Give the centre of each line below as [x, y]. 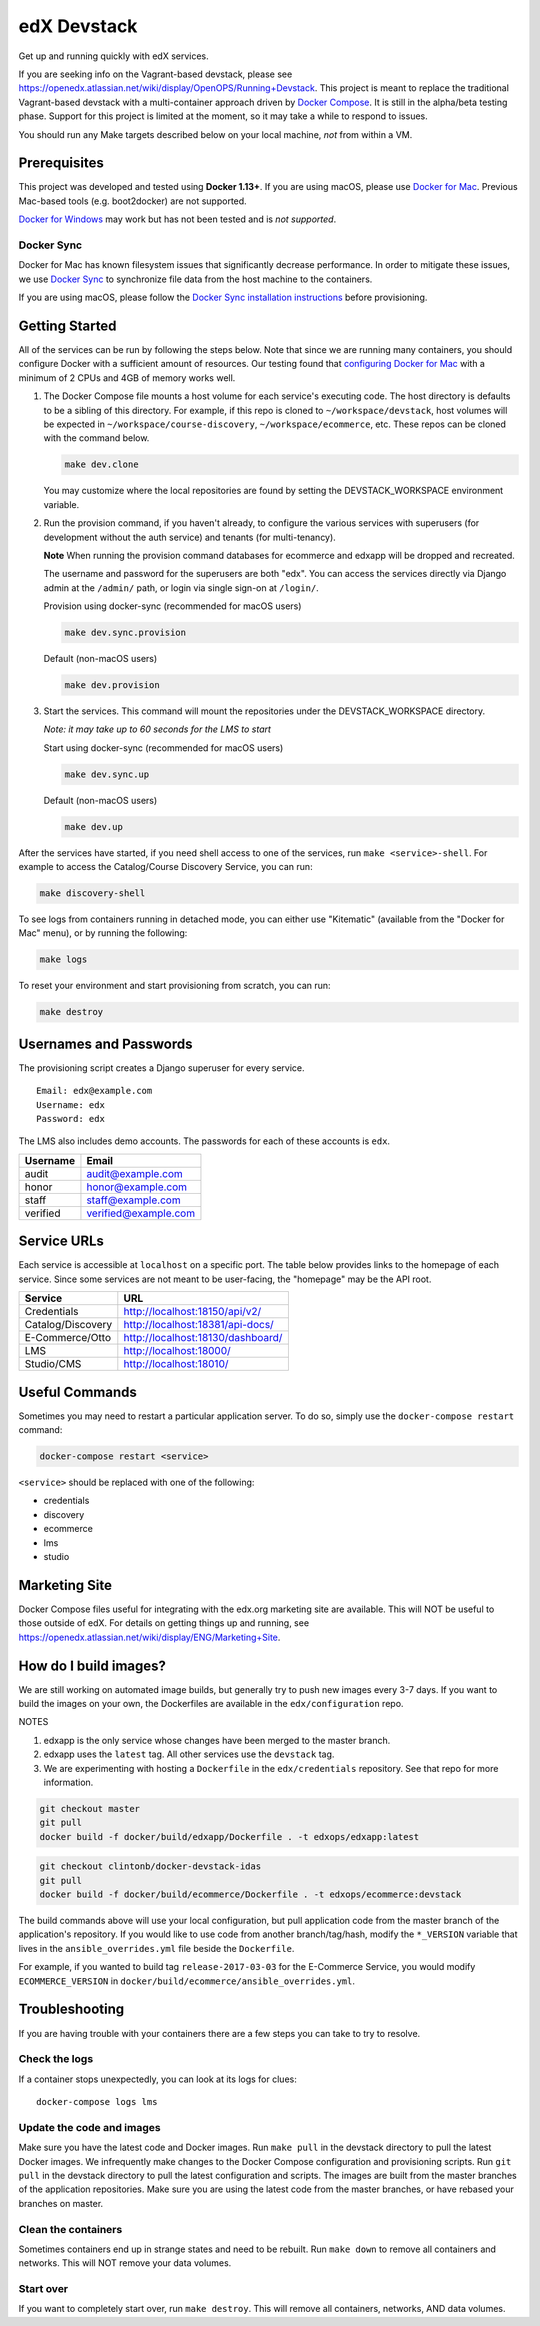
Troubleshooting [71, 2009]
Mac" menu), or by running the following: [103, 933]
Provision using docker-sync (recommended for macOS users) [172, 606]
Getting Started [67, 325]
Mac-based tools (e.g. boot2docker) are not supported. [132, 201]
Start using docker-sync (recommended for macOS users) [163, 747]
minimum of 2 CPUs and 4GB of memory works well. [127, 377]
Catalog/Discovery [68, 1325]
